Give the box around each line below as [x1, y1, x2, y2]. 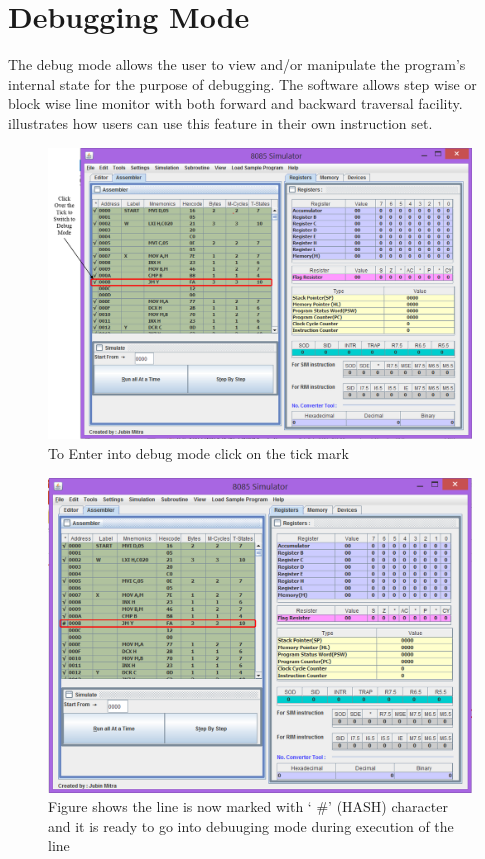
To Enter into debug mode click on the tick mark [48, 443, 349, 463]
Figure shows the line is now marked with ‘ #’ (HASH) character [48, 796, 448, 817]
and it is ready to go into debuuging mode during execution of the [48, 815, 454, 836]
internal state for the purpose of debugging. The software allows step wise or [8, 73, 477, 94]
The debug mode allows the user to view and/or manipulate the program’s [8, 54, 466, 75]
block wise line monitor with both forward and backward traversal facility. [8, 93, 463, 114]
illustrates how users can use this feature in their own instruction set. [8, 112, 433, 133]
